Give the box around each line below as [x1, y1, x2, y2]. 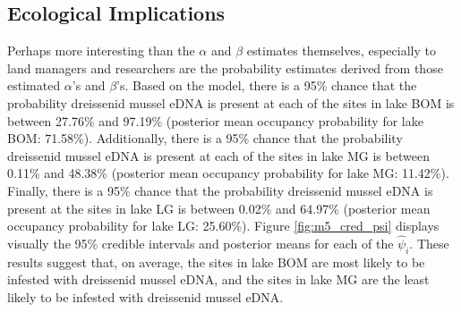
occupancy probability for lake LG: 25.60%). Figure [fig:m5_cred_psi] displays [7, 216, 440, 235]
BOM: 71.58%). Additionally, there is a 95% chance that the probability [7, 129, 403, 148]
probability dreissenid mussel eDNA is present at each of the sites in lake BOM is [7, 93, 455, 112]
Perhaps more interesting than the [7, 41, 195, 60]
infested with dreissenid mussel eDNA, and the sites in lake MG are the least [7, 270, 430, 289]
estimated [7, 76, 61, 95]
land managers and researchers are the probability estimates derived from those [7, 58, 443, 77]
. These [409, 233, 449, 252]
